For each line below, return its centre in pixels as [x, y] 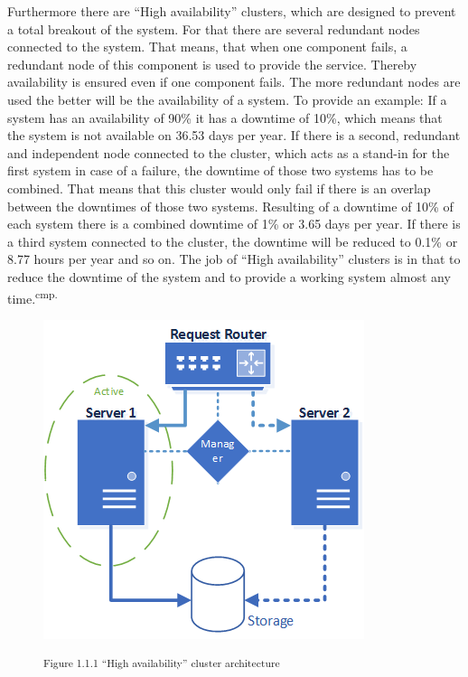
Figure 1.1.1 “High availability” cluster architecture [162, 663]
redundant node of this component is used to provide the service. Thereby [212, 64]
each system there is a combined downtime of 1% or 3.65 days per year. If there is [234, 224]
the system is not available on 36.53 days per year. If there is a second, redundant [234, 135]
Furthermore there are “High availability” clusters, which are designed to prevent [232, 11]
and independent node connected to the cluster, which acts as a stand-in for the [229, 152]
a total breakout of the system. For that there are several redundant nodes [214, 28]
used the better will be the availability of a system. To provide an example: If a [227, 99]
